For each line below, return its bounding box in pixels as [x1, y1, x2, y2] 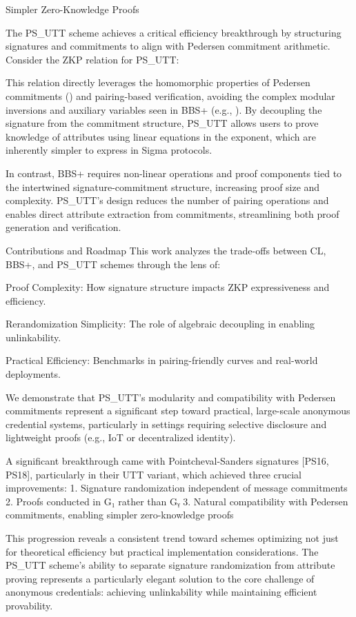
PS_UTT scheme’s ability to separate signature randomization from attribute [6, 558, 335, 572]
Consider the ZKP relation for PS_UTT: [6, 52, 179, 66]
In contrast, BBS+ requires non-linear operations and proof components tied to [6, 165, 342, 180]
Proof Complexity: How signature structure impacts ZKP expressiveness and [6, 280, 330, 294]
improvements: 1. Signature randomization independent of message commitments [6, 481, 348, 495]
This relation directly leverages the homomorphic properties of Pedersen [6, 75, 310, 90]
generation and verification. [6, 220, 121, 234]
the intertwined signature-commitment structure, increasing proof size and [6, 179, 320, 194]
